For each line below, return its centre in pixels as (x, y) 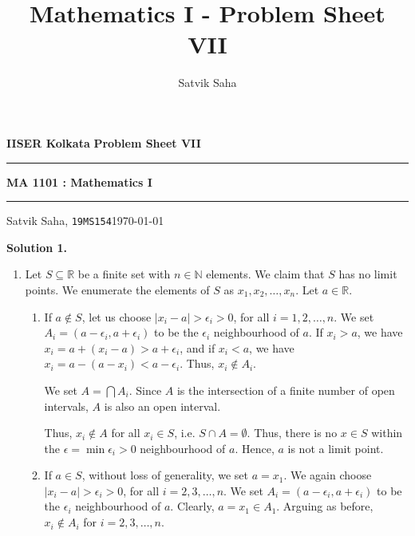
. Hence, (255, 448)
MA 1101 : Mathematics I (79, 181)
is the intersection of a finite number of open (286, 390)
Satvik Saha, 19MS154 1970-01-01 (85, 221)
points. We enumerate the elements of (117, 289)
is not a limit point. (336, 448)
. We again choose (328, 475)
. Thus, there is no (292, 433)
